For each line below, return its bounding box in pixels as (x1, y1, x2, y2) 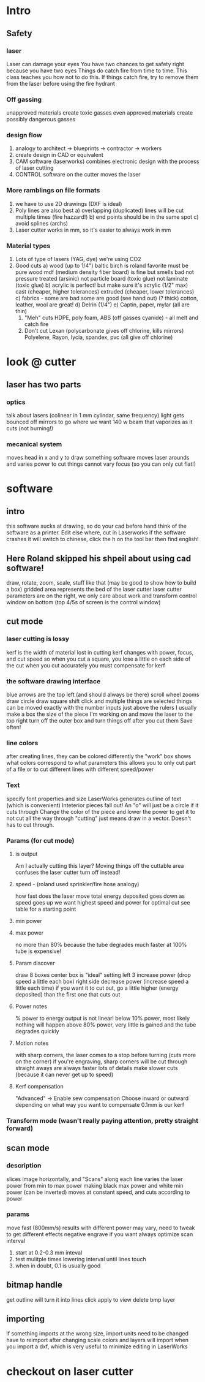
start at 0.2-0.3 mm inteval (15, 1248, 83, 1256)
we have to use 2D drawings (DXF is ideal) (15, 200, 122, 207)
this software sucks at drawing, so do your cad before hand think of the (6, 522, 187, 530)
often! (6, 724, 21, 731)
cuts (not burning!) (6, 424, 54, 432)
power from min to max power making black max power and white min (6, 1182, 184, 1189)
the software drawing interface (6, 677, 101, 685)
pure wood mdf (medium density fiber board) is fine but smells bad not (15, 268, 195, 276)
